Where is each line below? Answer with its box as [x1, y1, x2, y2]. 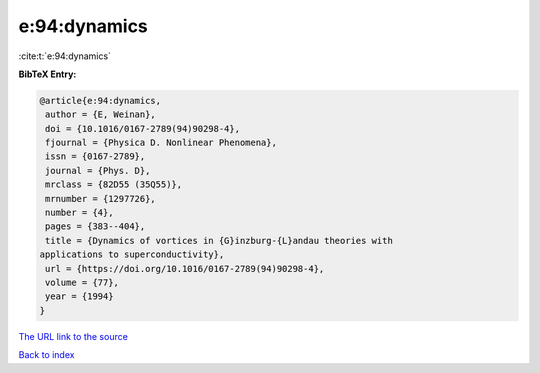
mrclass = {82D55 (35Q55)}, [45, 179, 183, 190]
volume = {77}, [45, 277, 120, 288]
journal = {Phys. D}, [45, 165, 151, 176]
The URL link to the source [18, 330, 129, 342]
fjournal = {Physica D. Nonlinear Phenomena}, [45, 137, 277, 149]
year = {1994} [45, 291, 114, 302]
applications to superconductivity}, [39, 249, 225, 260]
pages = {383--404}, [45, 221, 146, 232]
